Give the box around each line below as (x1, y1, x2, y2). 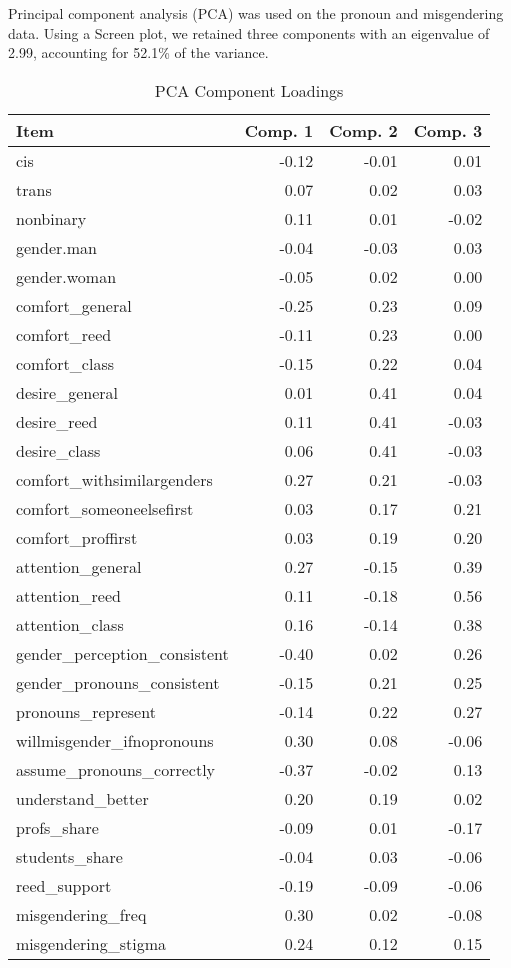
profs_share (16, 815, 99, 839)
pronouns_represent (16, 699, 156, 723)
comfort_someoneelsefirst (16, 496, 194, 520)
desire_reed (16, 409, 98, 433)
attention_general (16, 554, 142, 578)
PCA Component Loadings (154, 78, 344, 102)
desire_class (16, 438, 101, 462)
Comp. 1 (244, 118, 314, 142)
